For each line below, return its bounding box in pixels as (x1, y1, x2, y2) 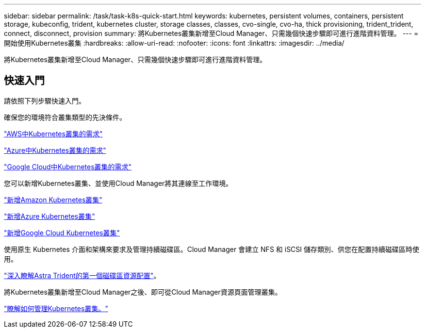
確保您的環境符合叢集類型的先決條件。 (4, 113, 126, 121)
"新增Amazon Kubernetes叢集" (4, 195, 102, 204)
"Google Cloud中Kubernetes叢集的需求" (4, 162, 132, 171)
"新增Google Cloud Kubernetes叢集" (4, 228, 120, 237)
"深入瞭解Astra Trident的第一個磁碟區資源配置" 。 (4, 271, 161, 280)
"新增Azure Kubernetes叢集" (4, 212, 95, 220)
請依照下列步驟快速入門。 (4, 96, 85, 105)
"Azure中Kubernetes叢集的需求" (4, 146, 106, 154)
